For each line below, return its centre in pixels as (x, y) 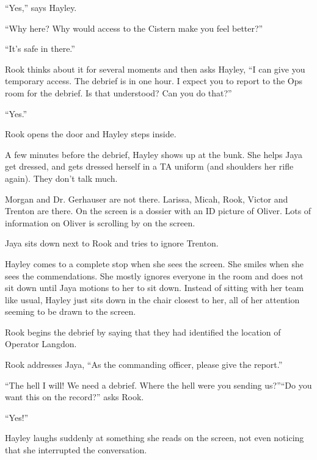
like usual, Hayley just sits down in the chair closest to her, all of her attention (152, 299)
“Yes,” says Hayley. (41, 7)
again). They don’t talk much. (61, 178)
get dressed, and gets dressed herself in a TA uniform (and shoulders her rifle (149, 166)
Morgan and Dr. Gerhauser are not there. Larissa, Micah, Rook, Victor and (147, 199)
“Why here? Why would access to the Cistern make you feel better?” (134, 28)
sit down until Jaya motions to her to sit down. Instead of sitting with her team (155, 288)
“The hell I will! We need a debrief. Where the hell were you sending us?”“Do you (158, 385)
